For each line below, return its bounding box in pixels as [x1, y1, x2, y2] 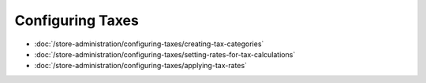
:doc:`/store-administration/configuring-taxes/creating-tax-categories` [34, 39, 264, 49]
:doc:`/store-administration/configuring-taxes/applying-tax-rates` [34, 61, 248, 70]
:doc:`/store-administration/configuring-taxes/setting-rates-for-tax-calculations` [34, 49, 296, 59]
